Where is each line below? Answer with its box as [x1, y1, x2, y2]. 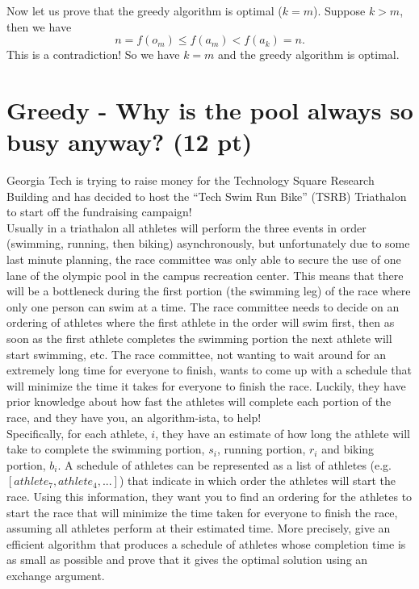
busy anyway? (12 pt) [6, 125, 253, 158]
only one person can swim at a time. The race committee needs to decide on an [6, 298, 400, 315]
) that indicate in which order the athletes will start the [119, 472, 396, 489]
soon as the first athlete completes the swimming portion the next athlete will [6, 330, 392, 347]
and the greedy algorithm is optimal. [218, 46, 400, 63]
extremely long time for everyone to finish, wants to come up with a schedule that [6, 361, 412, 378]
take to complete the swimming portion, [6, 441, 205, 457]
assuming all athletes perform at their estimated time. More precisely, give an [6, 520, 391, 537]
